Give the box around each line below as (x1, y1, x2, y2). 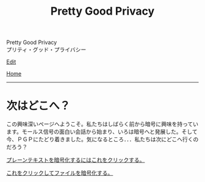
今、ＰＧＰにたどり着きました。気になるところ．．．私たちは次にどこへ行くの (6, 136, 199, 143)
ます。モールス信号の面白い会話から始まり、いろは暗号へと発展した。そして (6, 128, 198, 136)
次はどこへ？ (6, 99, 71, 113)
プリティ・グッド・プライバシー (6, 46, 87, 53)
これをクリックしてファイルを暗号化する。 (6, 169, 113, 177)
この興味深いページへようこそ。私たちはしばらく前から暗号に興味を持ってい (6, 120, 199, 128)
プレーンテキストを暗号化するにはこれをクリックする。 (6, 156, 145, 164)
